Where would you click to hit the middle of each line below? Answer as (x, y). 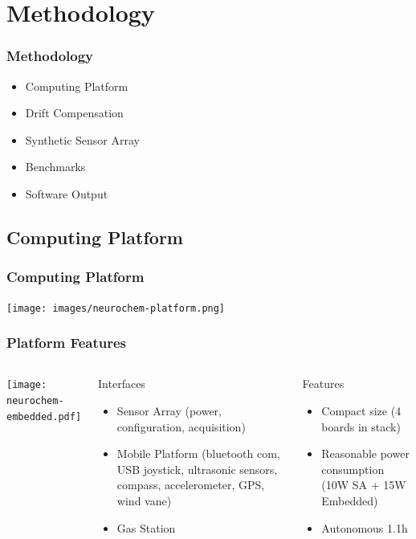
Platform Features (66, 343)
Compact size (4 (361, 411)
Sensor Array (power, (169, 411)
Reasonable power (365, 453)
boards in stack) (361, 426)
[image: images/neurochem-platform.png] (116, 308)
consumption (353, 469)
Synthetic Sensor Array (82, 139)
